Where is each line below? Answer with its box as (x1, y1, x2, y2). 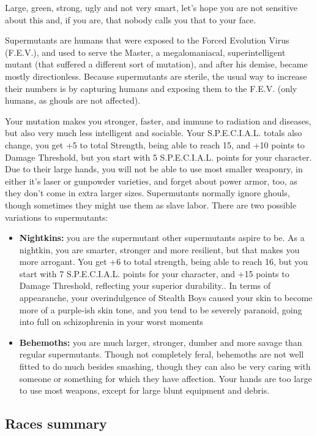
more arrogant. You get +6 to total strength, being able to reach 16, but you (19, 255, 308, 268)
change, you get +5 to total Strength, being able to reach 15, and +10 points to (5, 138, 305, 151)
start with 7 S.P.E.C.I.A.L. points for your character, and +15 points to (19, 267, 289, 280)
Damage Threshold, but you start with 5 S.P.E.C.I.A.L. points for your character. (5, 150, 312, 163)
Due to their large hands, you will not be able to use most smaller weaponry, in (5, 163, 303, 175)
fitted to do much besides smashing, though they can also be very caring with (19, 360, 311, 373)
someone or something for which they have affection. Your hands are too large (19, 372, 312, 384)
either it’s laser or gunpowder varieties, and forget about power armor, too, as (5, 174, 297, 187)
